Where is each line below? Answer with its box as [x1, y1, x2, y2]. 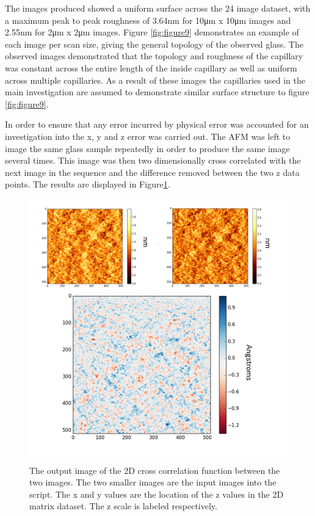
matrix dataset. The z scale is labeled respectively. [29, 500, 217, 512]
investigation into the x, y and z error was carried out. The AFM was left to [5, 129, 291, 142]
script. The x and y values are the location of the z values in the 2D [29, 487, 284, 500]
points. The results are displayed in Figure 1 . [5, 178, 170, 191]
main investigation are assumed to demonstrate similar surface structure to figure [5, 85, 310, 98]
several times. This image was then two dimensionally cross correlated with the [5, 154, 301, 167]
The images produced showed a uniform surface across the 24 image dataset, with [5, 2, 311, 14]
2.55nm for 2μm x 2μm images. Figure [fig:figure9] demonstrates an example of [5, 26, 299, 38]
